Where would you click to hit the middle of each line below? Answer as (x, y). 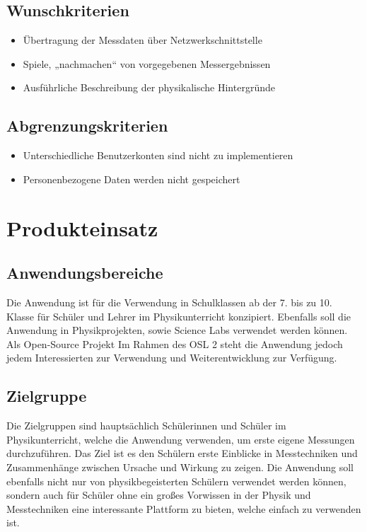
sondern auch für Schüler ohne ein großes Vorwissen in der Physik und (159, 495)
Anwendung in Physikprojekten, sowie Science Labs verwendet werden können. (177, 330)
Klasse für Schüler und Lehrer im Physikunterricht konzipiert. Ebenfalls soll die (179, 316)
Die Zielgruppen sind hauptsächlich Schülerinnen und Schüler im (146, 426)
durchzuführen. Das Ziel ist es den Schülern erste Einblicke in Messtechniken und (182, 453)
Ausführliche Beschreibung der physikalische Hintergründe (149, 87)
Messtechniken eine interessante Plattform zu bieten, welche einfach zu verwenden (184, 508)
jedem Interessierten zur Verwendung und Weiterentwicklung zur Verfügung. (172, 358)
